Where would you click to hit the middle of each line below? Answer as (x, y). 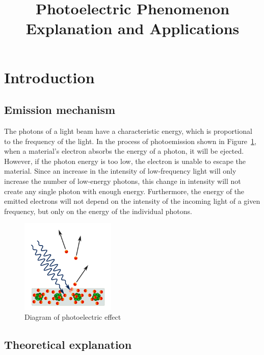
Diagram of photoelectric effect (73, 317)
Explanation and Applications (133, 28)
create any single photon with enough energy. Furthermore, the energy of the (124, 191)
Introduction (49, 77)
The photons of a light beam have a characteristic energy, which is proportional (128, 131)
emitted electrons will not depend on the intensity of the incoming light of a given (132, 201)
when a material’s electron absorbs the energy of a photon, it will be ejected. (124, 151)
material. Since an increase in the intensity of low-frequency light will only (120, 171)
